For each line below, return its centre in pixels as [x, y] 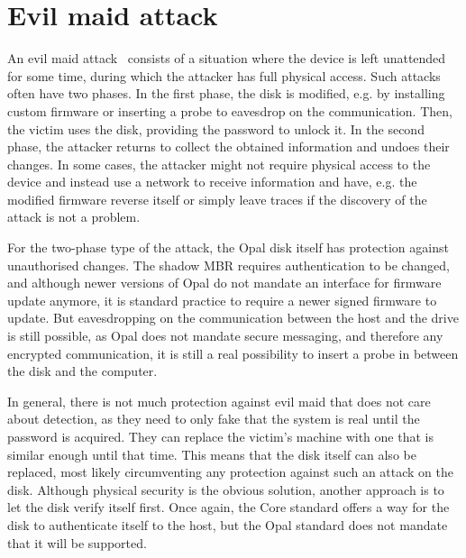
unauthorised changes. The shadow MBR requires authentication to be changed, [228, 265]
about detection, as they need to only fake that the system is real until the [214, 419]
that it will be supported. [77, 542]
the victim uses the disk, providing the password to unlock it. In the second [216, 128]
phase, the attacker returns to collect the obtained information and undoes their [228, 146]
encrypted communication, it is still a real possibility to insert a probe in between [233, 353]
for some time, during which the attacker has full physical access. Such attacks [224, 75]
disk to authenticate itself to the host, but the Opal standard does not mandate [228, 524]
